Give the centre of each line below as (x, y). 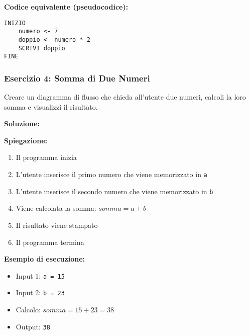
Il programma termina (50, 242)
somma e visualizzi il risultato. (51, 106)
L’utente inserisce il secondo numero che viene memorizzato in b (114, 191)
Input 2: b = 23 (40, 292)
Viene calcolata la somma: (56, 208)
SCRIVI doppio (42, 48)
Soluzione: (22, 123)
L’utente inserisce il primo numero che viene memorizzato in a (111, 174)
